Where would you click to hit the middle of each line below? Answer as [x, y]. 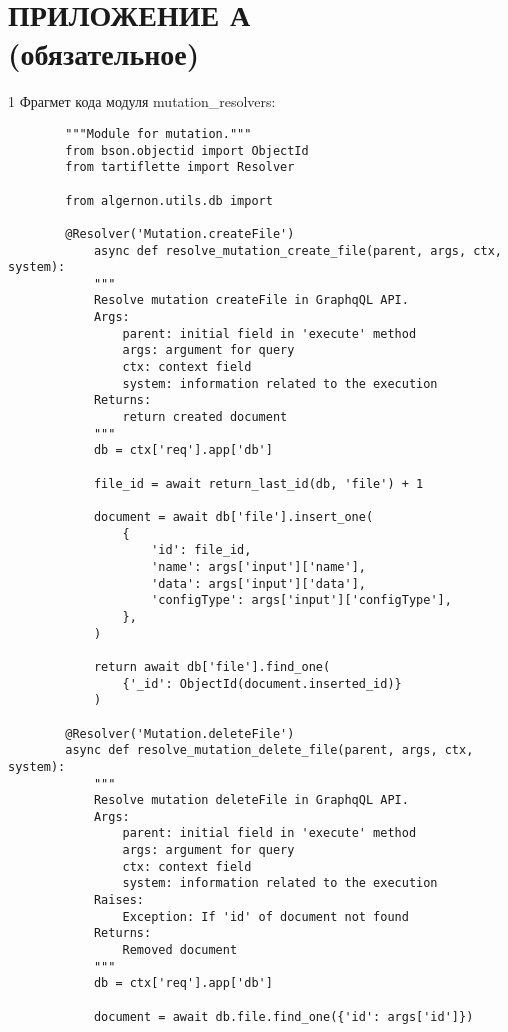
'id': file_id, [201, 550]
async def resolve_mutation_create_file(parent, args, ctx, [297, 250]
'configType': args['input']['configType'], [301, 600]
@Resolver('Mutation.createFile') [180, 233]
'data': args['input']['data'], [258, 583]
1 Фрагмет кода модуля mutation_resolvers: [142, 101]
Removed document [180, 950]
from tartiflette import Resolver [180, 167]
